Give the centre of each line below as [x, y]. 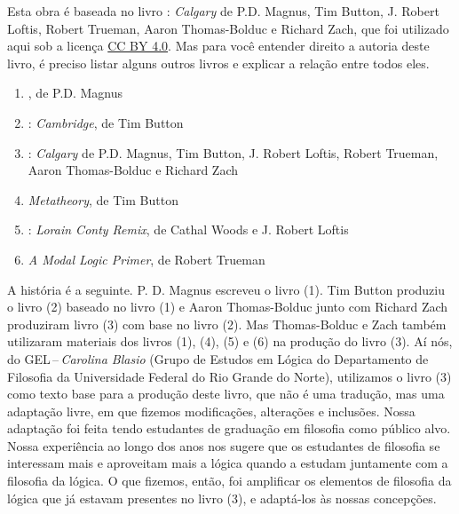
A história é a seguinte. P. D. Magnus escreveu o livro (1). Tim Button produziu [226, 289]
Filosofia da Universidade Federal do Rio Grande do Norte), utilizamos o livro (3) [229, 376]
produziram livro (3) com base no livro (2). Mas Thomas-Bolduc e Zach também [227, 324]
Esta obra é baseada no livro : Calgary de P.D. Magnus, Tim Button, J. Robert [223, 11]
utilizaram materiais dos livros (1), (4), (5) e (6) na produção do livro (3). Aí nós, [230, 341]
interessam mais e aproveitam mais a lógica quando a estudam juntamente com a [228, 463]
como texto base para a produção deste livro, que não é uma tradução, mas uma [226, 394]
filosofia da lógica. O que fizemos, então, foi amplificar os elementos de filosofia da [229, 481]
